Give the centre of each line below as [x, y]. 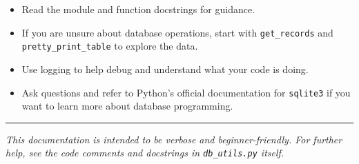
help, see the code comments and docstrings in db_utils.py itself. [145, 153]
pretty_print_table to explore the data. [110, 46]
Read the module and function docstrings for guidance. [138, 9]
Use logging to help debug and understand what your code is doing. [165, 69]
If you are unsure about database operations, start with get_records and [177, 32]
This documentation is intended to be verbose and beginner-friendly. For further [174, 139]
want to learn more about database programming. [127, 106]
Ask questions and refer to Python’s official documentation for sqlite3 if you [186, 92]
